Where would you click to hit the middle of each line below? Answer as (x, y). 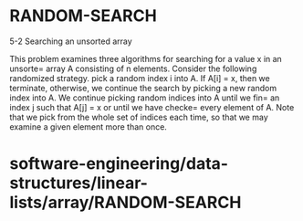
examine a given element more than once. (88, 126)
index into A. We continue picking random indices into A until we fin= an (145, 98)
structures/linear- (79, 183)
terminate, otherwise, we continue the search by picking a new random (143, 88)
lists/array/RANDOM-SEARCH (125, 203)
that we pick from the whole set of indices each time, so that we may (139, 117)
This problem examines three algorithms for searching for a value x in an (146, 58)
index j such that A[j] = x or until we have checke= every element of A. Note (152, 107)
